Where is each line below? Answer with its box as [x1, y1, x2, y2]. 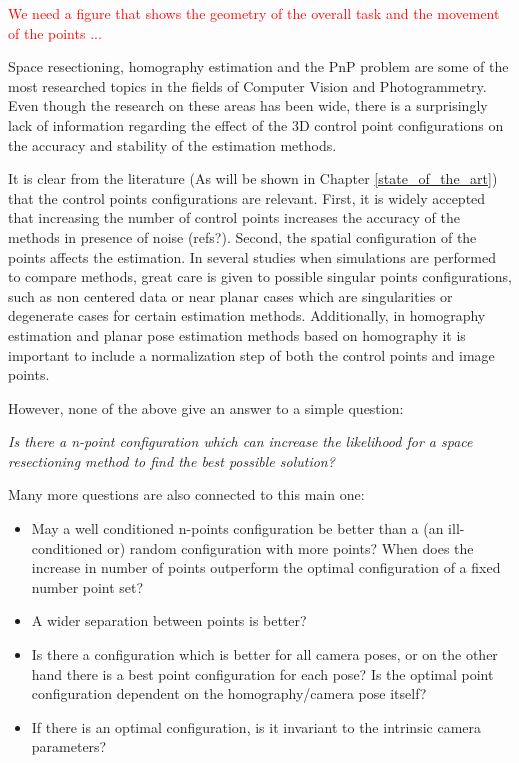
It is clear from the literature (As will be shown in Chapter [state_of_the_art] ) [8, 168, 498, 189]
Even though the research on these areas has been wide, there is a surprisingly [8, 95, 488, 116]
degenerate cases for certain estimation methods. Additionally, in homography [8, 305, 486, 326]
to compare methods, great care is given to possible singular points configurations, [8, 266, 512, 287]
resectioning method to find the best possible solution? [8, 450, 335, 471]
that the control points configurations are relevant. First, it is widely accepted [8, 187, 486, 208]
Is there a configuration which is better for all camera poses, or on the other [31, 644, 498, 665]
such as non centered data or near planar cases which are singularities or [8, 285, 453, 306]
